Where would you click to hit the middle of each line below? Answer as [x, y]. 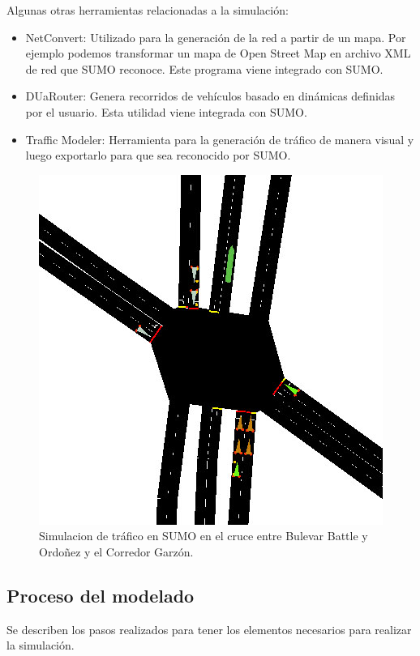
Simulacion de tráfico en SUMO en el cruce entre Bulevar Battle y [204, 536]
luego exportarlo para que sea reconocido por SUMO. [158, 155]
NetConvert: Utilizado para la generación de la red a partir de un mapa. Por [216, 37]
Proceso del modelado [101, 595]
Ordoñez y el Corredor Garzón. [116, 551]
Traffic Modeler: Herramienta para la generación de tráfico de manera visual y [220, 139]
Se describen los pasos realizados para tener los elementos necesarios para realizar [209, 629]
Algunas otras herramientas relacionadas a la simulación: [148, 10]
